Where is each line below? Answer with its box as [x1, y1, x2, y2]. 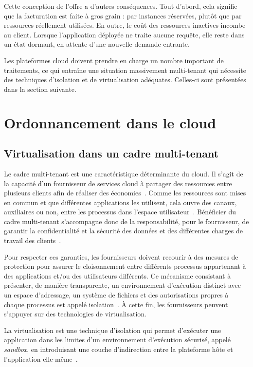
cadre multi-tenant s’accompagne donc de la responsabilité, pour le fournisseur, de [4, 216, 249, 226]
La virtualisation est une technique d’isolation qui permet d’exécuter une [4, 325, 221, 335]
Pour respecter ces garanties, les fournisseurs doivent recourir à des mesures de [4, 251, 238, 262]
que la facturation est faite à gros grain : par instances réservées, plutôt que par [4, 10, 242, 20]
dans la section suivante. [4, 84, 76, 94]
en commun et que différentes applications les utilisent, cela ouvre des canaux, [4, 197, 237, 207]
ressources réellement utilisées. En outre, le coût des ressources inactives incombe [4, 20, 246, 30]
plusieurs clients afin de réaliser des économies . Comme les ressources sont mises [4, 188, 246, 198]
